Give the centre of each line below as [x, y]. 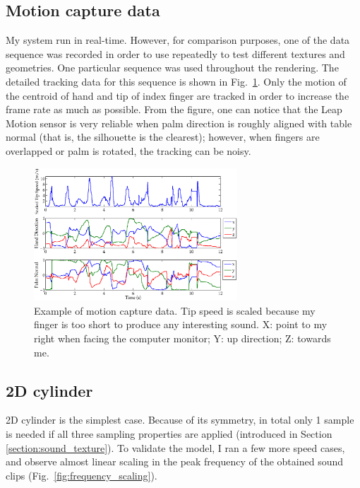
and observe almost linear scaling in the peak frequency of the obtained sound [175, 461]
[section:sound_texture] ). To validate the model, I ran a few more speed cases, [175, 447]
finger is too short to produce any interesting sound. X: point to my [181, 324]
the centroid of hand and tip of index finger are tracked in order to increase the [178, 95]
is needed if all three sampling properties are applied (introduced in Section [169, 433]
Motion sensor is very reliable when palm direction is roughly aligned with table [179, 123]
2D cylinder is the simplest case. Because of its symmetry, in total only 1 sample [180, 420]
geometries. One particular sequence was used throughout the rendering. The [172, 68]
